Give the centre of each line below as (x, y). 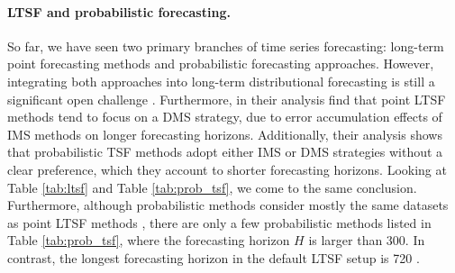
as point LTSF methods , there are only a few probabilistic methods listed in (219, 222)
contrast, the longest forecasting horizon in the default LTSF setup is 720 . (214, 257)
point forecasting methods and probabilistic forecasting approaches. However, (221, 64)
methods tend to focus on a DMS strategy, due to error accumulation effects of (225, 117)
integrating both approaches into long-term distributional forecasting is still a (221, 81)
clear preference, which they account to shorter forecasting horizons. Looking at (227, 169)
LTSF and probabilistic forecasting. (119, 11)
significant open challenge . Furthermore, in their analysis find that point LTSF (227, 99)
